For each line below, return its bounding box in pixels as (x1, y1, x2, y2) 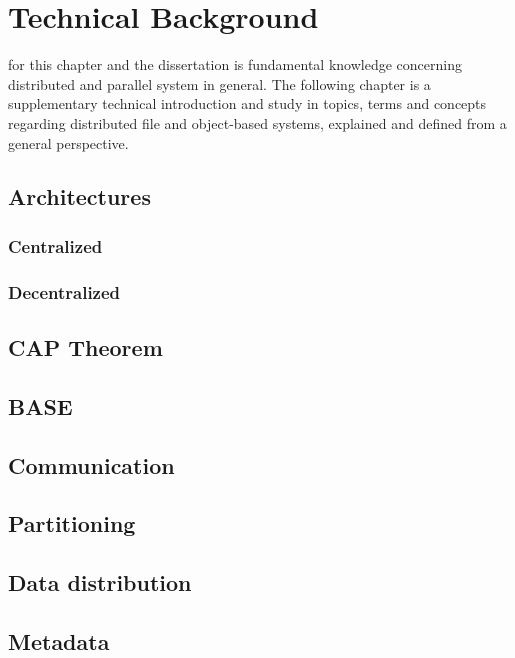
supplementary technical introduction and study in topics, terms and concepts (8, 93, 487, 114)
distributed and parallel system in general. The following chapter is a (8, 73, 431, 94)
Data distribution (8, 567, 192, 598)
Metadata (8, 625, 110, 656)
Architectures (8, 181, 151, 212)
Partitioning (8, 508, 136, 539)
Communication (8, 449, 175, 480)
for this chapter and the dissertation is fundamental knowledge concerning (8, 54, 462, 75)
